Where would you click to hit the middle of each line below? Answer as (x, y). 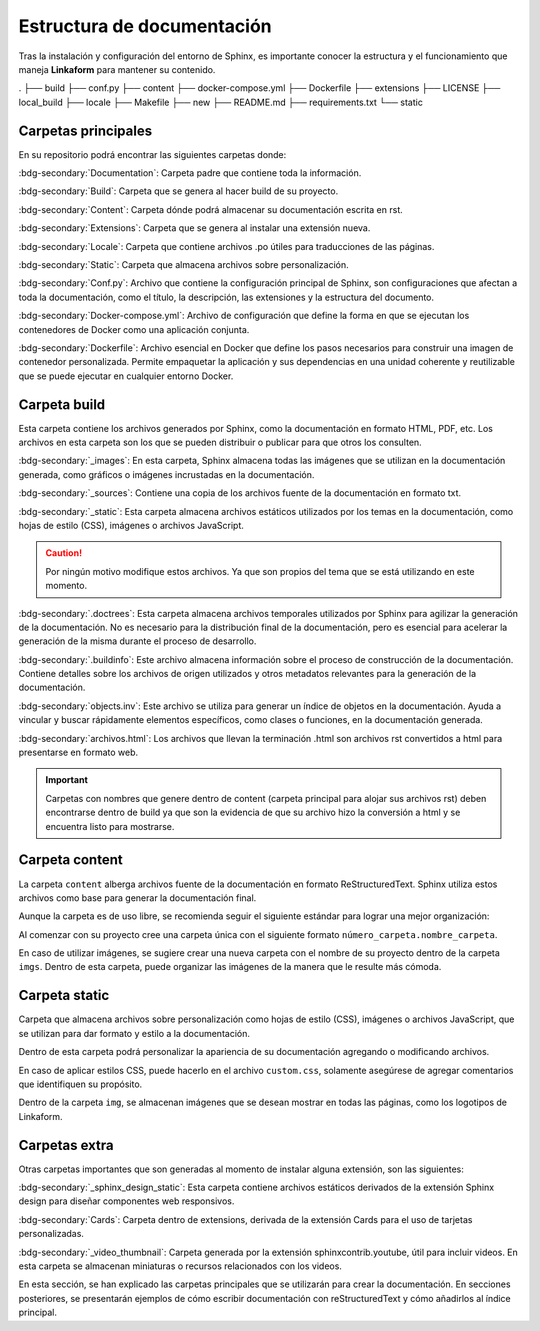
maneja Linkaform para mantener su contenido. (117, 69)
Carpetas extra (66, 1145)
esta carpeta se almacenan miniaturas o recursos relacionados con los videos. (180, 1266)
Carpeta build (62, 404)
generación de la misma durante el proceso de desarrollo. (137, 641)
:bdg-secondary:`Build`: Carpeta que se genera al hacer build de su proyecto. (178, 191)
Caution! (64, 553)
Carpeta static (64, 995)
